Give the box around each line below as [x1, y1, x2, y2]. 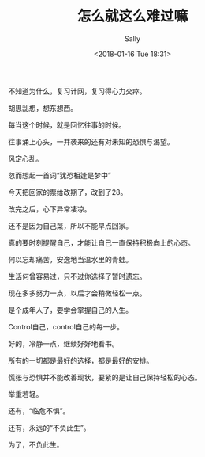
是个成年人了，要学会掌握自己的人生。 [8, 305, 132, 314]
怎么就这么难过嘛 [76, 7, 188, 25]
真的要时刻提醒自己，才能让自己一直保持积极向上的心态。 [8, 238, 195, 247]
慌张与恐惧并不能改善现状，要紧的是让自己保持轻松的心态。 [8, 372, 202, 382]
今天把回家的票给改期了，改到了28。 [8, 187, 128, 196]
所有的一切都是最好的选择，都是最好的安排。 [8, 356, 154, 365]
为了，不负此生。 [8, 440, 64, 449]
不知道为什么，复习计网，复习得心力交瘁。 [8, 86, 147, 96]
